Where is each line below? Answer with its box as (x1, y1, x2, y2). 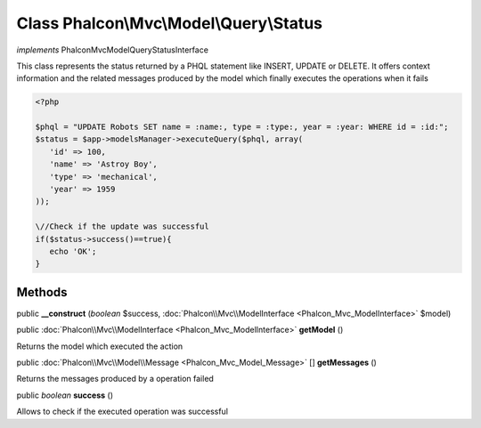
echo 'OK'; (49, 246, 97, 256)
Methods (16, 285, 68, 300)
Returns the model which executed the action (16, 341, 183, 351)
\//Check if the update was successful (35, 222, 209, 231)
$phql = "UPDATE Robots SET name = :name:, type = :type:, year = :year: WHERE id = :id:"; (35, 122, 449, 133)
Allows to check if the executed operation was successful (16, 406, 229, 417)
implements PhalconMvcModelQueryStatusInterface (16, 44, 209, 55)
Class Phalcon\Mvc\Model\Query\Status (16, 13, 323, 33)
